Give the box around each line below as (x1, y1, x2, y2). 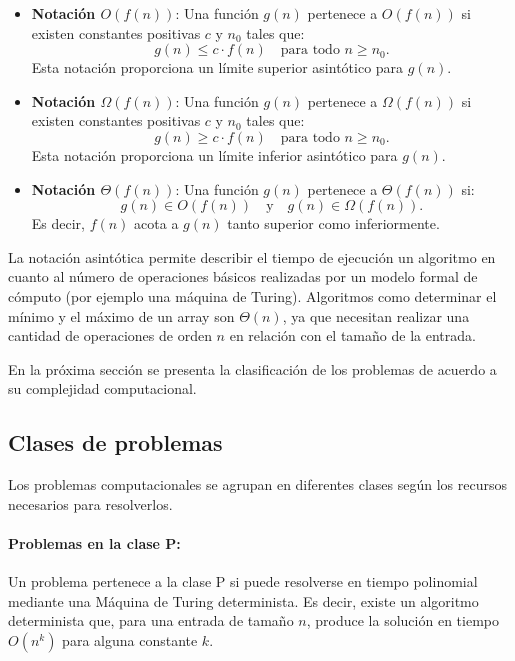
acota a (134, 213, 179, 234)
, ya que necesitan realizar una (282, 305, 470, 326)
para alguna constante (62, 629, 198, 650)
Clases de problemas (8, 427, 223, 458)
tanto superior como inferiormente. (227, 213, 440, 234)
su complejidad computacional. (8, 378, 197, 399)
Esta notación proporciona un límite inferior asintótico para (31, 144, 398, 165)
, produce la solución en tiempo (306, 610, 499, 631)
